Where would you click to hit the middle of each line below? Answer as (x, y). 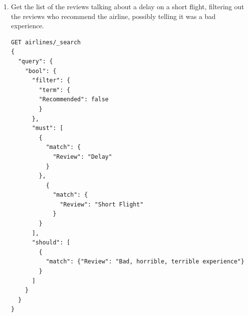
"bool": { (41, 71)
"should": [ (51, 243)
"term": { (55, 90)
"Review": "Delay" (82, 157)
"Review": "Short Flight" (102, 204)
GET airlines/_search (46, 42)
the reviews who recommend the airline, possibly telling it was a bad (113, 16)
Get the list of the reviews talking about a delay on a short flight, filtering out (127, 6)
